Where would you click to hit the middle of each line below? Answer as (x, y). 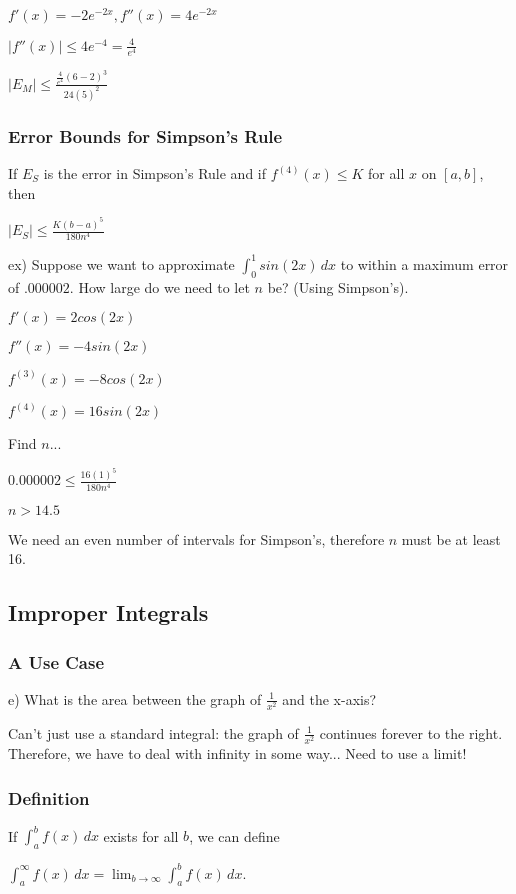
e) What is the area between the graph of (135, 698)
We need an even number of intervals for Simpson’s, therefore (196, 538)
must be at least (451, 538)
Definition (49, 797)
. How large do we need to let (159, 286)
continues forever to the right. (411, 732)
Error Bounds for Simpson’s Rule (145, 135)
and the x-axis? (329, 698)
